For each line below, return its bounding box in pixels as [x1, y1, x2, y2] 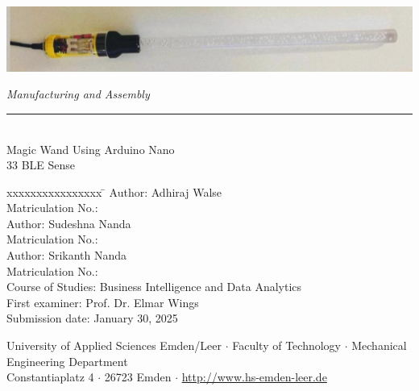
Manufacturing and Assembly [6, 85, 150, 102]
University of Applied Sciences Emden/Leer [6, 337, 222, 354]
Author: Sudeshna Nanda [6, 214, 131, 231]
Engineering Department [6, 352, 128, 369]
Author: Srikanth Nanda [6, 247, 127, 264]
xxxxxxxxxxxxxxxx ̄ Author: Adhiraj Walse [6, 183, 222, 200]
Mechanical [351, 337, 407, 354]
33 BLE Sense [6, 156, 76, 173]
